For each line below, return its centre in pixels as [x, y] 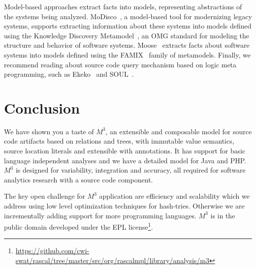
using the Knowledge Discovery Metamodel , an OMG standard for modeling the [127, 35]
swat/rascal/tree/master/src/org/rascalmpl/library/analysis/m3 [112, 260]
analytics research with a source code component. [79, 179]
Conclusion [42, 107]
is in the [223, 215]
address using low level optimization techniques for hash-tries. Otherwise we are [124, 206]
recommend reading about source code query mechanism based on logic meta [120, 64]
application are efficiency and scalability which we [174, 196]
